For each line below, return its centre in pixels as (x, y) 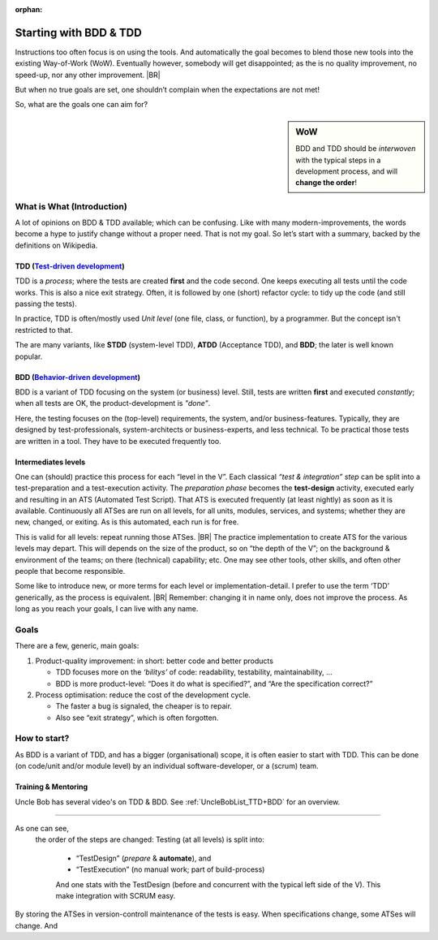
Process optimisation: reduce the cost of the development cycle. (143, 695)
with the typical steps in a (338, 160)
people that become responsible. (70, 571)
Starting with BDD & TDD (78, 32)
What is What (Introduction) (71, 206)
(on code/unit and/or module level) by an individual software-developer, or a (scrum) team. (167, 766)
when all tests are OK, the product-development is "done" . (113, 403)
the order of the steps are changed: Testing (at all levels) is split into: (150, 839)
